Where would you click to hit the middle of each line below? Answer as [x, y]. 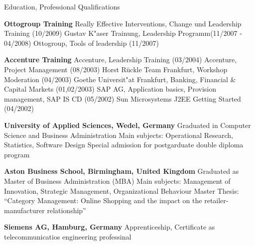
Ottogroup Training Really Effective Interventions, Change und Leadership [123, 23]
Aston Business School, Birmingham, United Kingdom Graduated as [122, 171]
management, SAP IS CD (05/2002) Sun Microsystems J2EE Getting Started [123, 98]
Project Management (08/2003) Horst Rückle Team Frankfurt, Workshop [116, 69]
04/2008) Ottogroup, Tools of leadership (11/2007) [81, 43]
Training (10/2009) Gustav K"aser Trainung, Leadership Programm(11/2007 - [123, 33]
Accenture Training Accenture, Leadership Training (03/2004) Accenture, [121, 60]
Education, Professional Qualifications [62, 6]
